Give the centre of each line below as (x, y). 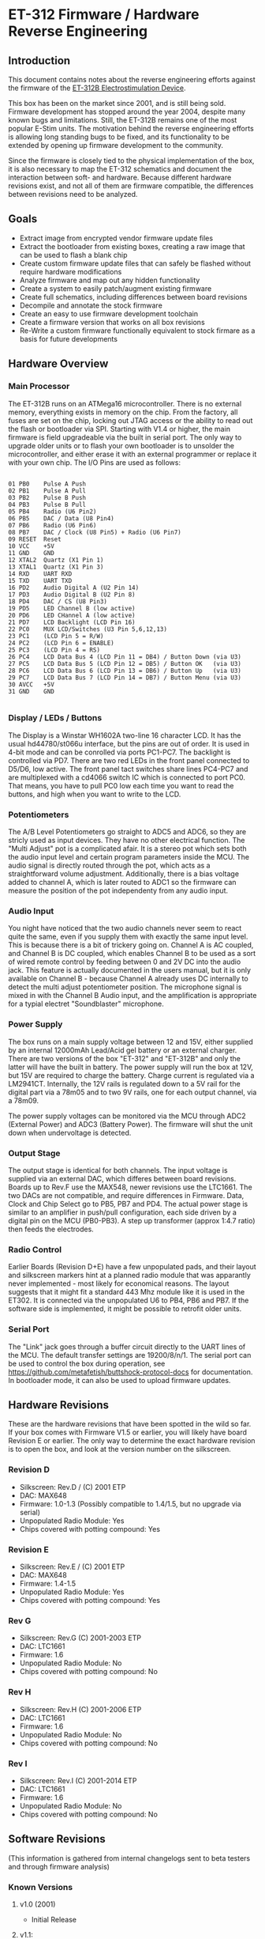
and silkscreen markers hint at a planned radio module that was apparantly (129, 1276)
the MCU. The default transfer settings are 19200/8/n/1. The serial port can (130, 1355)
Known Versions (41, 1887)
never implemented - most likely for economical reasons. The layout (119, 1283)
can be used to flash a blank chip (73, 255)
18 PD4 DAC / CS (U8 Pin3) (58, 601)
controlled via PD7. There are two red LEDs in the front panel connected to (129, 760)
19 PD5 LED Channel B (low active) (72, 608)
